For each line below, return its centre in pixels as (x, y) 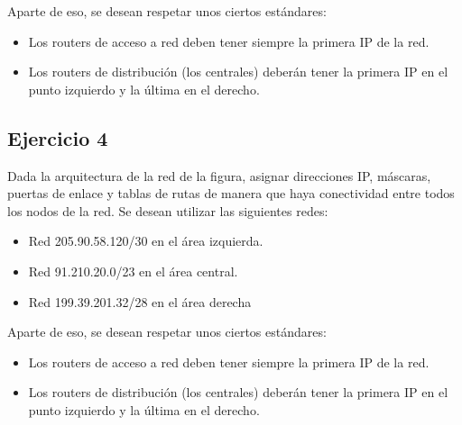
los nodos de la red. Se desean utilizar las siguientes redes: (168, 210)
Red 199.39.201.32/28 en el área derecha (140, 301)
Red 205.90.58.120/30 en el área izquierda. (146, 241)
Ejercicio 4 (58, 137)
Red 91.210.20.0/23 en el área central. (133, 271)
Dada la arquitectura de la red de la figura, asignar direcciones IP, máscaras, (219, 175)
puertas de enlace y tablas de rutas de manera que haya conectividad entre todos (231, 193)
